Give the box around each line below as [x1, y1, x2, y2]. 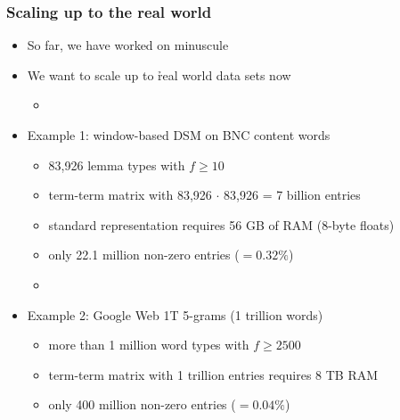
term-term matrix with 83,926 [48, 185, 212, 204]
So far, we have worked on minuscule [27, 36, 229, 54]
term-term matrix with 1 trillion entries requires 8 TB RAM [48, 365, 379, 383]
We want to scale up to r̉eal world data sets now [27, 65, 291, 84]
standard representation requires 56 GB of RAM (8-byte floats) [48, 215, 395, 234]
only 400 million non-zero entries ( [48, 395, 236, 414]
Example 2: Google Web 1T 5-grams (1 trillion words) [27, 305, 323, 324]
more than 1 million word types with [48, 335, 249, 354]
